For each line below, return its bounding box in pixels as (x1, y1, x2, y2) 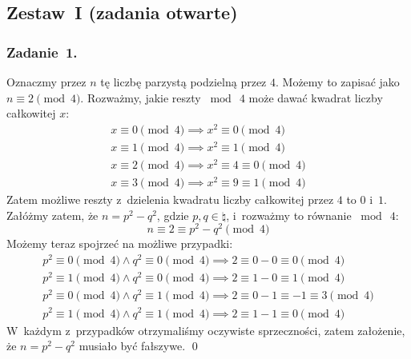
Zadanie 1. (6, 42, 78, 62)
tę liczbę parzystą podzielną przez (100, 74, 267, 90)
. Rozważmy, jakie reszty (80, 89, 201, 106)
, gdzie (156, 206, 189, 223)
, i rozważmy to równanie (226, 206, 352, 223)
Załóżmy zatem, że (6, 206, 99, 223)
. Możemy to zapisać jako (276, 74, 400, 90)
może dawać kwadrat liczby (248, 89, 383, 106)
